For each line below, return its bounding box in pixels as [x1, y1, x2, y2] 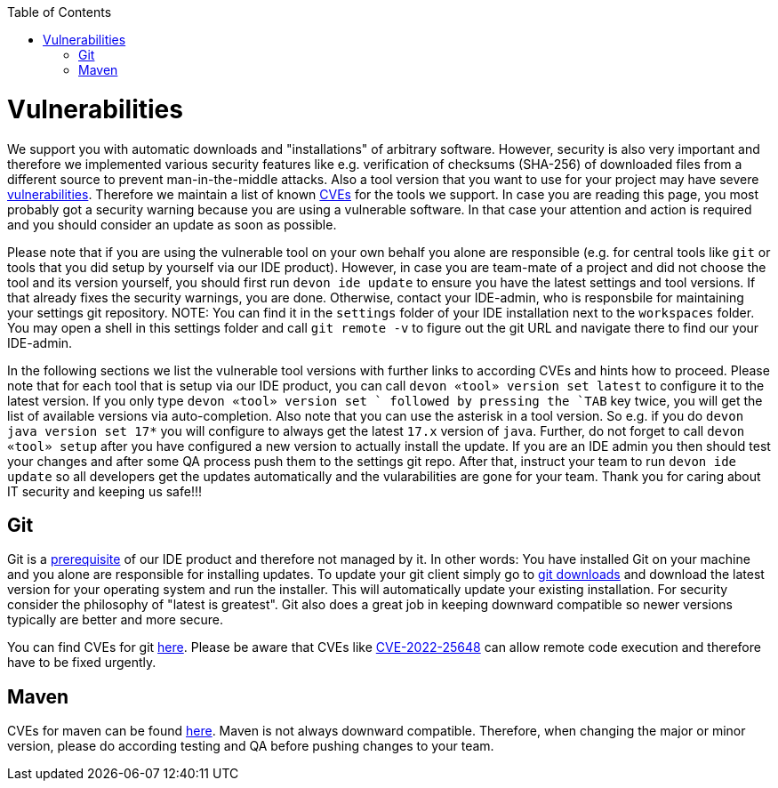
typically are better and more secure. [7, 612, 223, 628]
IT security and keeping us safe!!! [7, 483, 202, 499]
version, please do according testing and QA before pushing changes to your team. [7, 738, 494, 754]
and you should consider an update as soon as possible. [7, 216, 337, 232]
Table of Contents [7, 4, 112, 20]
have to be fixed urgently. [7, 655, 156, 671]
